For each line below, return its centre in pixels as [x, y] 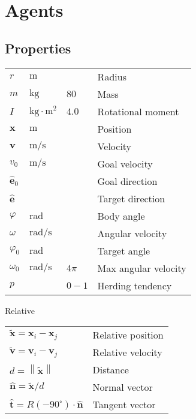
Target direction [131, 198]
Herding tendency [135, 285]
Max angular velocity [142, 268]
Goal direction [127, 181]
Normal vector [123, 387]
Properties [38, 48]
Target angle [124, 250]
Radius [112, 76]
